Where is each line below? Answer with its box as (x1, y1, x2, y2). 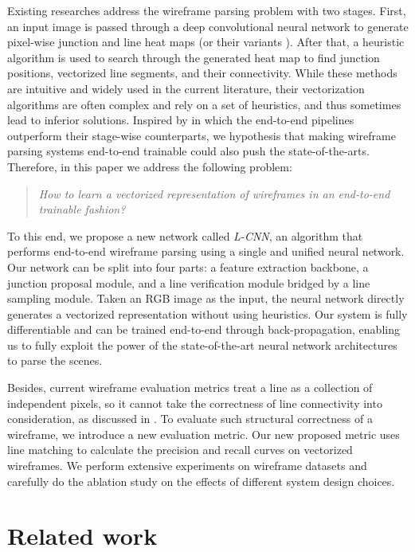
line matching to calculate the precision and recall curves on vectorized (7, 441, 353, 458)
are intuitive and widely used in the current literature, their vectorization (7, 80, 365, 96)
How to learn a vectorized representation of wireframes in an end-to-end (38, 185, 390, 202)
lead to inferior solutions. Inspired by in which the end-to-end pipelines (7, 112, 354, 128)
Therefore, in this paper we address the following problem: (7, 158, 292, 174)
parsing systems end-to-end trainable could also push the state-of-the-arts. (7, 143, 370, 159)
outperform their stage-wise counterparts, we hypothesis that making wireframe (7, 127, 396, 143)
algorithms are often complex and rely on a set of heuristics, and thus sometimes (7, 96, 401, 112)
